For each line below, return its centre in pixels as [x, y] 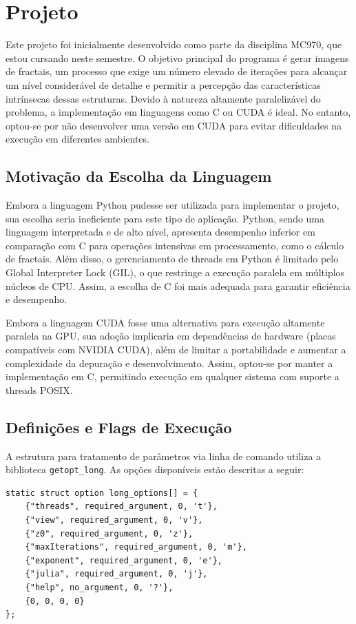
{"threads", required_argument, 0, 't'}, [121, 507]
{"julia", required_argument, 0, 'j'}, [116, 574]
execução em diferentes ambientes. [77, 139]
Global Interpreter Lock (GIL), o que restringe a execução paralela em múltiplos [175, 272]
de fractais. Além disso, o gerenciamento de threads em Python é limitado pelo [172, 259]
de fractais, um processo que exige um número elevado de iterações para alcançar [177, 71]
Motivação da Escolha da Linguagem [139, 176]
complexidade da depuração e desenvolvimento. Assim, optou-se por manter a [169, 363]
